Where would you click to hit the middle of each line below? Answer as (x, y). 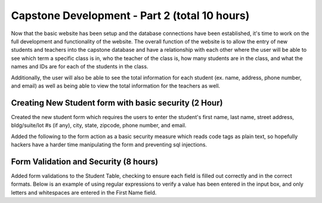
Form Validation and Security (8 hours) (85, 162)
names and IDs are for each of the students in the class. (80, 67)
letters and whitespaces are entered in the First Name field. (84, 192)
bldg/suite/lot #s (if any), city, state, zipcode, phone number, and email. (99, 126)
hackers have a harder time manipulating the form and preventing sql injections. (109, 144)
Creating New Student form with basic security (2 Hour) (117, 103)
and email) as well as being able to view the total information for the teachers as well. (116, 86)
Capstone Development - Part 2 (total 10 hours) (130, 15)
